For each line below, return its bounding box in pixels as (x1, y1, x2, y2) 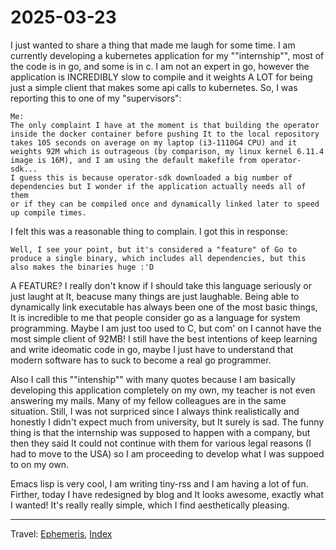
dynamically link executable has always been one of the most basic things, (10, 301, 318, 313)
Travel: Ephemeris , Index (10, 527, 113, 540)
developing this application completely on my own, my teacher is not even (10, 384, 316, 396)
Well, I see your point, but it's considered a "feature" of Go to (10, 244, 298, 255)
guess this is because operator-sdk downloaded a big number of (19, 172, 293, 183)
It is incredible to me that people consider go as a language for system (10, 311, 301, 323)
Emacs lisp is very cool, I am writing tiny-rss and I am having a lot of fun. (10, 477, 309, 490)
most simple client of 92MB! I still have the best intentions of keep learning (10, 332, 318, 345)
